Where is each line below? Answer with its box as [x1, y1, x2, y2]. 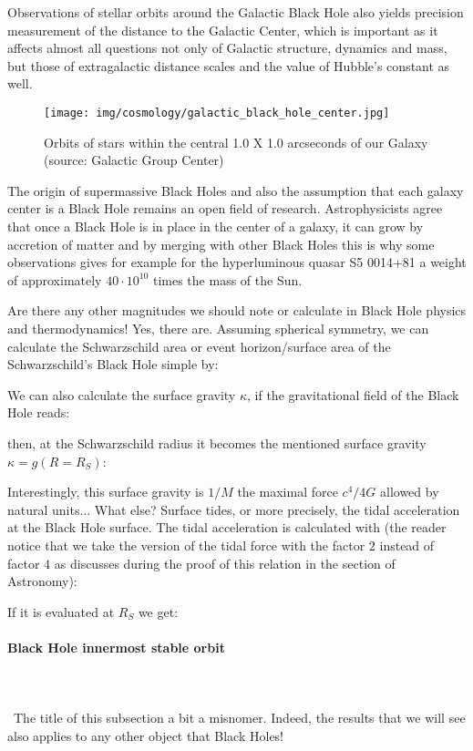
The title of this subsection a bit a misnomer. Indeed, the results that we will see [13, 708, 466, 727]
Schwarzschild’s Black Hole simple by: [7, 355, 219, 374]
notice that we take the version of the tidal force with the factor [7, 535, 365, 554]
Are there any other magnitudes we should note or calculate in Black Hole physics [7, 301, 467, 320]
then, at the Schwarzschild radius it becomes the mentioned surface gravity [7, 433, 427, 452]
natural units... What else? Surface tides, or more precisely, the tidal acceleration [7, 499, 460, 519]
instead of [379, 535, 435, 554]
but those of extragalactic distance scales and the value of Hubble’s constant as [7, 56, 450, 75]
